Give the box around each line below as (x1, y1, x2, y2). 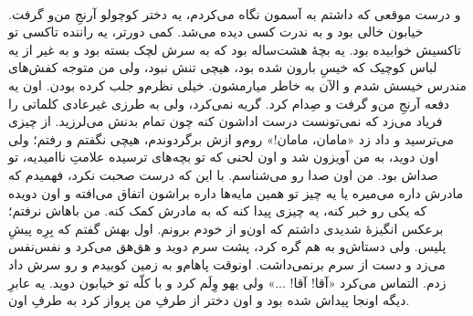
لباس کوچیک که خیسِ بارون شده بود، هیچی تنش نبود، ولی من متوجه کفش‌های (8, 58, 437, 77)
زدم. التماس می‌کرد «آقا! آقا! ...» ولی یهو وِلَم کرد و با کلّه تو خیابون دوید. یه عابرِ (8, 272, 447, 291)
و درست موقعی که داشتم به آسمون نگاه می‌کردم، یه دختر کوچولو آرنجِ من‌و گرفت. (8, 4, 461, 23)
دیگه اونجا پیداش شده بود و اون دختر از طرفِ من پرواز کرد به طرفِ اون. (8, 290, 410, 310)
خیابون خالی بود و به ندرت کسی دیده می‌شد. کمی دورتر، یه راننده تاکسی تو (8, 22, 424, 41)
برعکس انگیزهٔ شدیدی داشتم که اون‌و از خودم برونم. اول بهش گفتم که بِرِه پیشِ (8, 218, 444, 237)
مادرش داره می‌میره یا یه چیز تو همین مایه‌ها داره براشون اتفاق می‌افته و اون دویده (8, 183, 464, 202)
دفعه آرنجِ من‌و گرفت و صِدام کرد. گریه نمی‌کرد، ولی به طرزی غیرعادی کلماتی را (8, 93, 450, 112)
